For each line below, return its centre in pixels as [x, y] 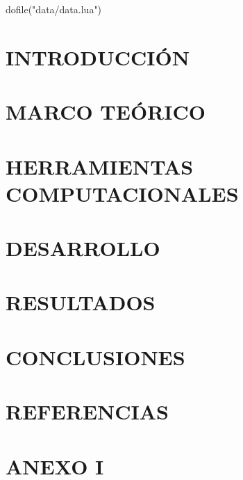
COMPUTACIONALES [122, 193]
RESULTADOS [81, 302]
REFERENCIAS [87, 411]
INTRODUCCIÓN [98, 57]
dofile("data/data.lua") [54, 9]
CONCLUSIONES [95, 357]
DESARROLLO [83, 248]
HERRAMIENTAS [100, 166]
